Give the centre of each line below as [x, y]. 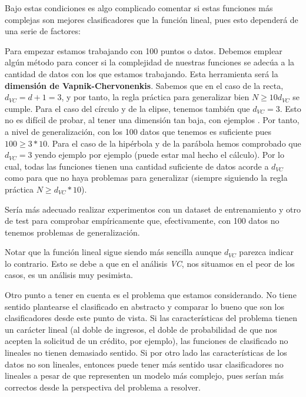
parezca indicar [267, 252]
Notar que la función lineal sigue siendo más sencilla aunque [113, 252]
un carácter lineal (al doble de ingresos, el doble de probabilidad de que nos [141, 329]
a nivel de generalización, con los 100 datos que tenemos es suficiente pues [138, 131]
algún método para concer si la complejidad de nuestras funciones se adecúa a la [150, 62]
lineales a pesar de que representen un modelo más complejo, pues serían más [144, 376]
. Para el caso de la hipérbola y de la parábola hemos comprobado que [174, 143]
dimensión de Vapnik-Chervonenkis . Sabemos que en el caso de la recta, [144, 85]
